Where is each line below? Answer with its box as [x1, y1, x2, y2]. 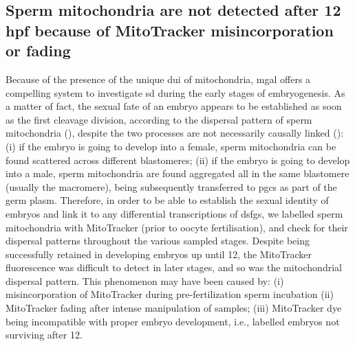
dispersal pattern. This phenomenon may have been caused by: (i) [6, 273, 284, 288]
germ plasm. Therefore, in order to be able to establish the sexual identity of [6, 193, 329, 207]
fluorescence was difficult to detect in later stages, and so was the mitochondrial [6, 260, 342, 275]
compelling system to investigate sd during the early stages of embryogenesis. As [6, 85, 345, 100]
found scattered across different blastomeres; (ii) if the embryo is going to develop [6, 152, 350, 167]
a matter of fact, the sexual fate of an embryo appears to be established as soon [6, 99, 342, 113]
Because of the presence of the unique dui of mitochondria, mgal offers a [6, 71, 311, 86]
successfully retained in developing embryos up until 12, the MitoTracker [6, 246, 312, 261]
